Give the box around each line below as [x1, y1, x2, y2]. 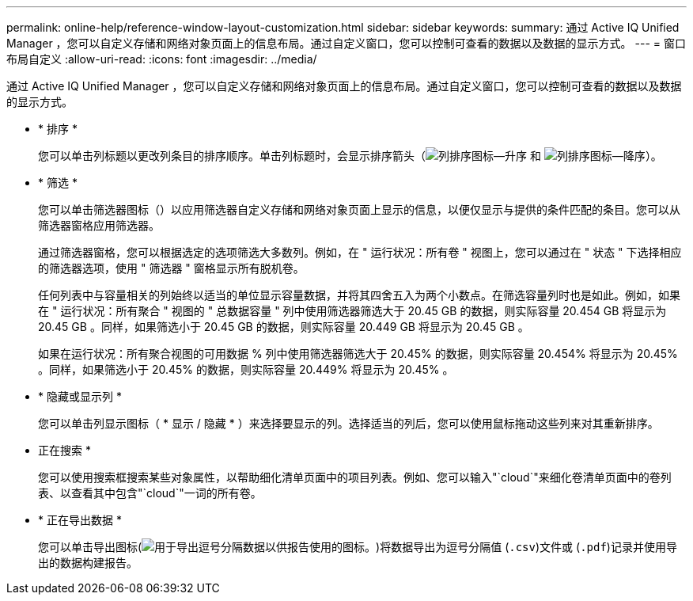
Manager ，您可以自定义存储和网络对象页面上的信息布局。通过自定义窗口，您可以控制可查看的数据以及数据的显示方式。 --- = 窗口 [6, 36, 686, 50]
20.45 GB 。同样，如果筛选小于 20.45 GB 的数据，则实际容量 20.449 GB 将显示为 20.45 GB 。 [38, 320, 529, 333]
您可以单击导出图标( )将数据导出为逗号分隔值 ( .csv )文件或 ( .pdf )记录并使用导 [38, 540, 677, 553]
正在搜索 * [38, 443, 91, 457]
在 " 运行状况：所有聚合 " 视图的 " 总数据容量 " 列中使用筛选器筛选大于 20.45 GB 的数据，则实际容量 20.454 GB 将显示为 [38, 304, 667, 318]
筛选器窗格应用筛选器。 [38, 219, 160, 232]
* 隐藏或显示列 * [38, 390, 122, 403]
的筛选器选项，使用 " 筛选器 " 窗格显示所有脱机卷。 [38, 261, 305, 275]
